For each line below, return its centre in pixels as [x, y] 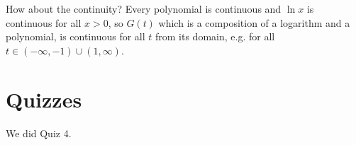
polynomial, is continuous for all [76, 36]
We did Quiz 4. [39, 133]
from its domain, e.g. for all [215, 36]
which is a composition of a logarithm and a [254, 22]
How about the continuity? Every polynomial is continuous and [144, 8]
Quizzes [44, 99]
